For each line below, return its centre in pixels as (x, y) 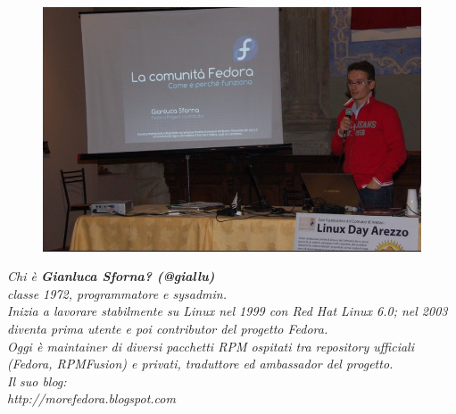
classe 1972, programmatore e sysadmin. (117, 293)
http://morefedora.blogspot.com (91, 398)
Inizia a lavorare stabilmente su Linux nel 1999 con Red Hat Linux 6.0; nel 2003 (228, 311)
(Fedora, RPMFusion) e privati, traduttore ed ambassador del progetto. (200, 364)
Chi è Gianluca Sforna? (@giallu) (111, 276)
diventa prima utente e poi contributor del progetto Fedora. (168, 328)
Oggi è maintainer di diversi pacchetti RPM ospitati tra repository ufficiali (211, 346)
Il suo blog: (37, 381)
